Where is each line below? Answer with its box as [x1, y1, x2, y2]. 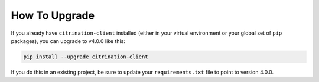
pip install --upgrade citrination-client [23, 53, 148, 60]
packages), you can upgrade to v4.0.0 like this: [11, 37, 125, 44]
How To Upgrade [11, 9, 95, 22]
